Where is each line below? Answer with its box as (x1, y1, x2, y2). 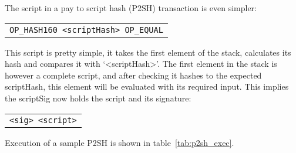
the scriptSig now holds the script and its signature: (5, 91, 191, 104)
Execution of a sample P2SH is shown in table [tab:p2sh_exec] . (5, 136, 234, 148)
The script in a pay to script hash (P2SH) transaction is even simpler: (5, 2, 257, 13)
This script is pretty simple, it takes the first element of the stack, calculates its (5, 46, 291, 58)
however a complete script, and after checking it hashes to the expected (5, 69, 262, 81)
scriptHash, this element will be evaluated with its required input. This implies (5, 80, 289, 93)
